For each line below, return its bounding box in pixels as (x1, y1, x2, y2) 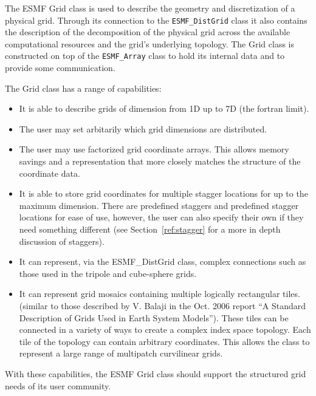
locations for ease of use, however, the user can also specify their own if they (19, 211, 304, 224)
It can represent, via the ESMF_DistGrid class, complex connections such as (19, 255, 306, 268)
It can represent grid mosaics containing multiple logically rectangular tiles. (19, 287, 300, 300)
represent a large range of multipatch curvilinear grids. (19, 347, 223, 360)
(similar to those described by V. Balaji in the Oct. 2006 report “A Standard (19, 299, 306, 312)
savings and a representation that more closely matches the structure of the (19, 155, 301, 168)
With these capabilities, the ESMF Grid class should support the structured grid (5, 367, 306, 380)
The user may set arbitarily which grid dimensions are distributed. (19, 122, 267, 135)
